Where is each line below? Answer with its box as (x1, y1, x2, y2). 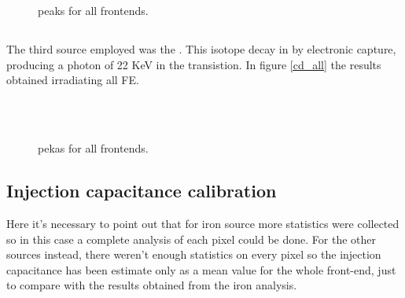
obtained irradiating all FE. (6, 72, 139, 88)
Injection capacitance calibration (6, 178, 277, 203)
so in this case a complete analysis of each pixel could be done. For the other (6, 230, 377, 247)
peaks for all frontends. (38, 2, 149, 19)
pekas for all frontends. (38, 140, 149, 156)
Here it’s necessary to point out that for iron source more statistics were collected (6, 215, 399, 231)
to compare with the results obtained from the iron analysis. (6, 277, 297, 293)
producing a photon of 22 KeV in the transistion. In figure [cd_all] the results (6, 56, 381, 72)
